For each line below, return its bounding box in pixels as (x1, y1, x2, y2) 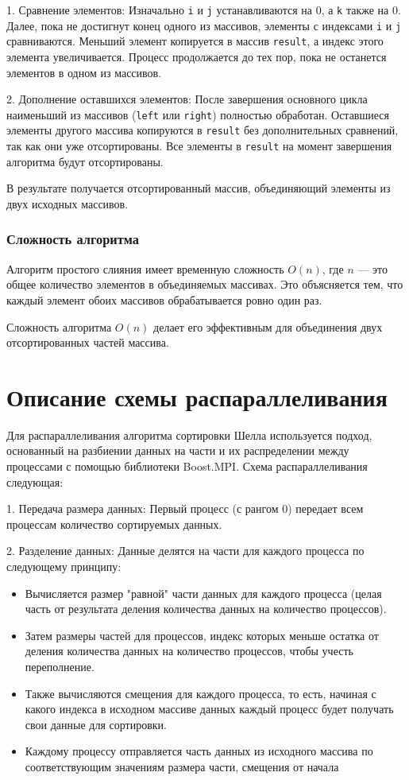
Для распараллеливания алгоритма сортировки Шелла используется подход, (6, 426, 372, 443)
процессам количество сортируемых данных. (6, 515, 222, 532)
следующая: (6, 473, 64, 490)
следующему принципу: (6, 557, 122, 574)
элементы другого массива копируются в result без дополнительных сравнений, (6, 122, 399, 138)
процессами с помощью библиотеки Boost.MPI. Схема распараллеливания (6, 458, 368, 474)
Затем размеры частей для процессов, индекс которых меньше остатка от (25, 627, 379, 643)
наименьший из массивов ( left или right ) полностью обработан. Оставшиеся (6, 106, 389, 122)
